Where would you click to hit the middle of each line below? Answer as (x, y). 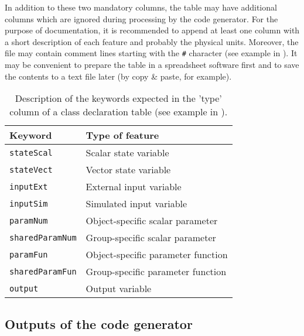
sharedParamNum (43, 237)
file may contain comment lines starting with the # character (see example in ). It (151, 53)
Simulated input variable (136, 204)
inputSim (29, 203)
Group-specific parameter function (156, 272)
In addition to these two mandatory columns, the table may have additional (141, 7)
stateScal (31, 152)
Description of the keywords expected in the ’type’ (118, 98)
